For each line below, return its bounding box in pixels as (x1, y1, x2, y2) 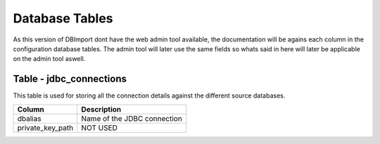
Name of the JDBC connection (81, 113, 182, 123)
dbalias (17, 113, 42, 123)
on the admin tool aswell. (13, 55, 86, 63)
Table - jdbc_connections (13, 73, 127, 85)
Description (81, 104, 122, 114)
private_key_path (17, 123, 74, 133)
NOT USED (81, 123, 118, 133)
